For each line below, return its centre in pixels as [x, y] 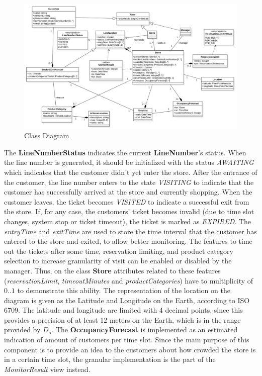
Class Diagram [47, 135]
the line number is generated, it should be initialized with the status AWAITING [129, 162]
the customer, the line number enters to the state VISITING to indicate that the [129, 182]
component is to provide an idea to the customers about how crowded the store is [130, 349]
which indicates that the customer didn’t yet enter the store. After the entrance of [131, 172]
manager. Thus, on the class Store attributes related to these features [112, 270]
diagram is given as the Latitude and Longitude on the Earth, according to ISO [127, 300]
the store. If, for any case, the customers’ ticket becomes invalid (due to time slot [129, 211]
